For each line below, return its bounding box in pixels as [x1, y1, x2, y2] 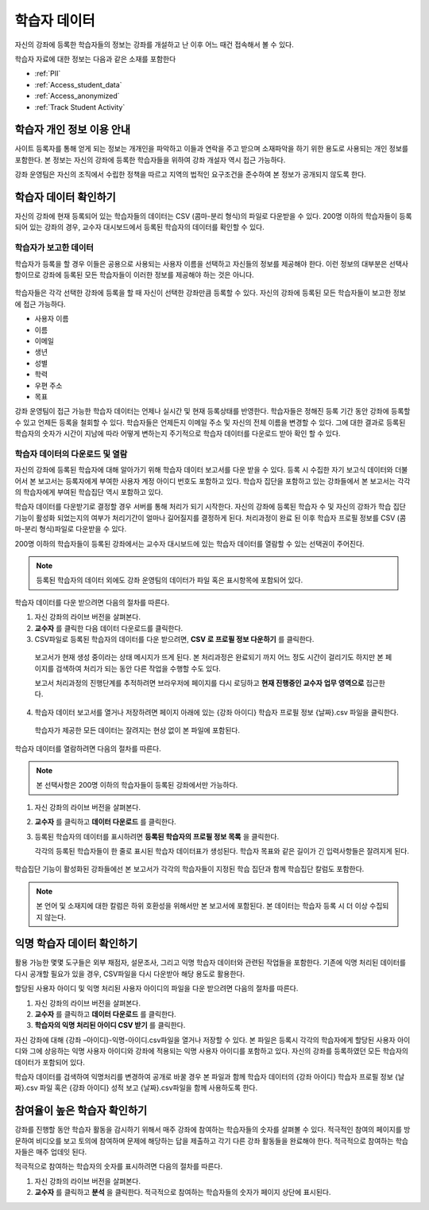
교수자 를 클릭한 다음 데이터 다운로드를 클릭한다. [34, 623, 184, 632]
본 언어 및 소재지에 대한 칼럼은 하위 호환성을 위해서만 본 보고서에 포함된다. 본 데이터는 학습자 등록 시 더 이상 [36, 901, 369, 911]
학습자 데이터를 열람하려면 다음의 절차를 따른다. [14, 744, 162, 753]
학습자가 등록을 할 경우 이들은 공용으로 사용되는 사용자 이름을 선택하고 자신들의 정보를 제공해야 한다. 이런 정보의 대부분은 [14, 259, 388, 268]
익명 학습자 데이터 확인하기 [14, 937, 138, 951]
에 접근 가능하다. [14, 299, 67, 309]
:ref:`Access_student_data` [34, 80, 122, 89]
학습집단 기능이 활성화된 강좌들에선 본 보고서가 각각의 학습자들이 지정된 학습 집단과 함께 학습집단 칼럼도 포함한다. [14, 864, 365, 874]
